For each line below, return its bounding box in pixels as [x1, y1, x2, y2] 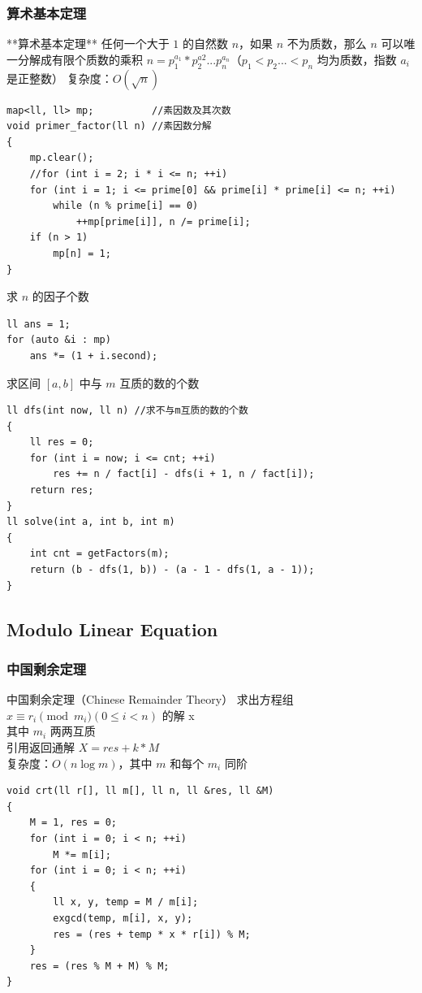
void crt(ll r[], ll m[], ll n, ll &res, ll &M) [6, 785, 274, 797]
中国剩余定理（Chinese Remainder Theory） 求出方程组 [6, 691, 294, 708]
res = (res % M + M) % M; [29, 960, 170, 972]
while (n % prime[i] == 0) [53, 200, 199, 212]
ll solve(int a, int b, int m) [6, 516, 175, 528]
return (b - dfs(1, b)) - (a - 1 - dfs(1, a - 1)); [29, 564, 315, 576]
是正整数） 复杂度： [6, 69, 113, 86]
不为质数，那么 [286, 35, 367, 52]
